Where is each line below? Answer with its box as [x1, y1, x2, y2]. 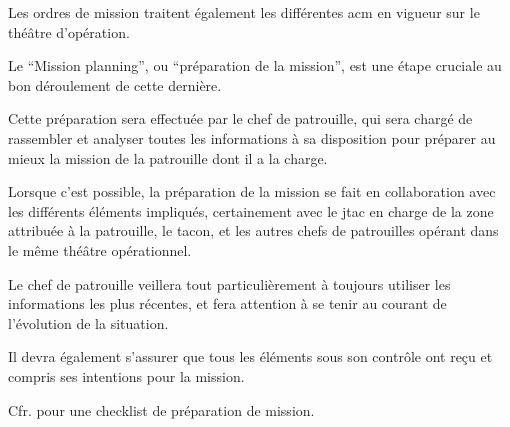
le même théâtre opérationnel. [8, 239, 192, 260]
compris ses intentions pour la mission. [8, 365, 245, 386]
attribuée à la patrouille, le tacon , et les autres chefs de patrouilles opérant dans [8, 220, 499, 241]
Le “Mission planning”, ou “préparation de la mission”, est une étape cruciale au [8, 55, 502, 76]
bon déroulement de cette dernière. [8, 74, 222, 95]
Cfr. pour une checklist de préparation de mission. [8, 399, 315, 420]
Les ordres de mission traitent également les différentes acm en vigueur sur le [8, 2, 480, 22]
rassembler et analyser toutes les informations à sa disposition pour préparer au [8, 127, 496, 148]
